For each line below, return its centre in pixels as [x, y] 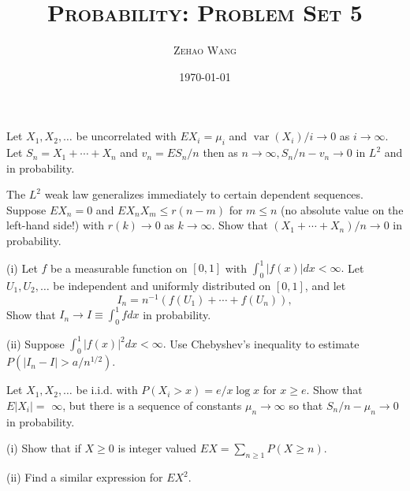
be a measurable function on [119, 268]
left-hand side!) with [56, 225]
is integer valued [157, 448]
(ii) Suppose [35, 343]
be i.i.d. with [107, 390]
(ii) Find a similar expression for [85, 477]
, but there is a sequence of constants [152, 405]
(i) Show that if [44, 448]
